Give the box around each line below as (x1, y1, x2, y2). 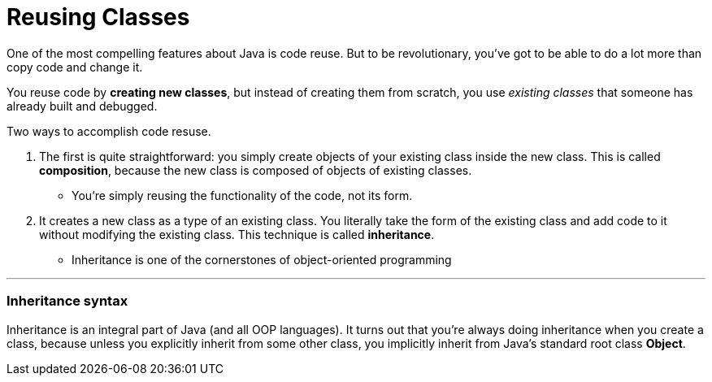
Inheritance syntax (7, 293, 128, 310)
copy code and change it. (7, 59, 143, 74)
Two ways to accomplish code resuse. (7, 124, 211, 138)
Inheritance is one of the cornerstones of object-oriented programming (72, 252, 452, 267)
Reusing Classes (7, 3, 190, 31)
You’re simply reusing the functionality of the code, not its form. (72, 188, 413, 202)
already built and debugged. (7, 98, 158, 113)
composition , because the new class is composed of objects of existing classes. (39, 163, 472, 177)
